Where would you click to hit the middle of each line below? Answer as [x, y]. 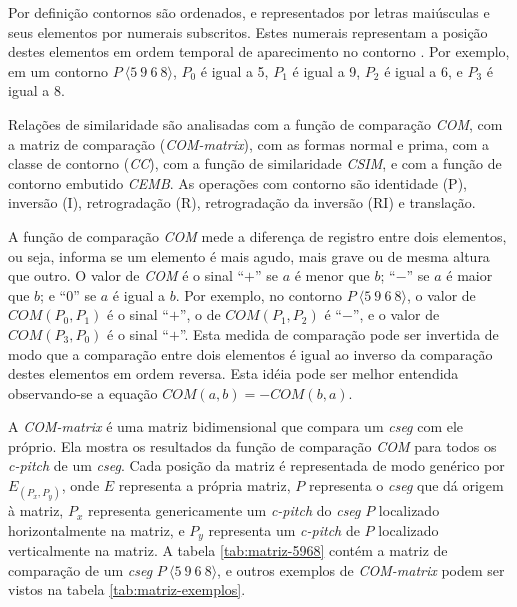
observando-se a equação [83, 392]
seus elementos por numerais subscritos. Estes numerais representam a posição [248, 31]
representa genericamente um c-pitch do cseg [224, 510]
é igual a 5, [234, 70]
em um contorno [58, 70]
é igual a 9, [326, 70]
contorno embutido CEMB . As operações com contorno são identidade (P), [237, 182]
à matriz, [36, 510]
